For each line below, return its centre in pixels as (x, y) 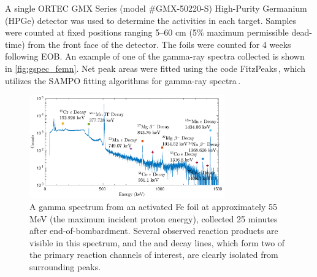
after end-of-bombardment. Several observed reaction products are (154, 231)
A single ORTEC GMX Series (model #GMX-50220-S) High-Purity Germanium (156, 8)
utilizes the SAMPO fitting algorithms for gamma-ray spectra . (123, 80)
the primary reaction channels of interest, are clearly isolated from (154, 255)
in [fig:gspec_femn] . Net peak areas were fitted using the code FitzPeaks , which (155, 68)
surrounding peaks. (65, 266)
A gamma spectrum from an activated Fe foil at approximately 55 (154, 207)
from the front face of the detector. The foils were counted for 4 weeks (159, 44)
